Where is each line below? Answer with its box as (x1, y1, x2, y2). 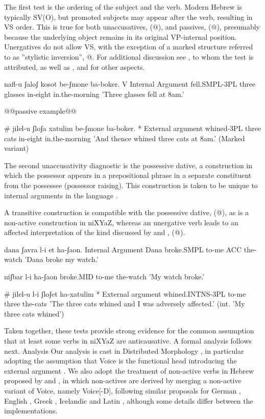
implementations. (4, 405, 58, 416)
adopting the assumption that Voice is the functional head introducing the (4, 355, 237, 366)
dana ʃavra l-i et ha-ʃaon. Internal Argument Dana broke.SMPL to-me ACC (4, 244, 242, 254)
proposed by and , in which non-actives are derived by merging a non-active (4, 375, 242, 386)
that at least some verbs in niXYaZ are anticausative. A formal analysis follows (4, 335, 252, 346)
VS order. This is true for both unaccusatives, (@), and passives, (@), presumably (4, 21, 260, 32)
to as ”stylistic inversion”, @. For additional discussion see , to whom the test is (4, 51, 254, 62)
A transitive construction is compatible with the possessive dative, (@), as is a (4, 207, 249, 218)
